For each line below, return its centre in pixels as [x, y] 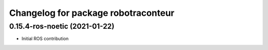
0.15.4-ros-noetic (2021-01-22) [62, 26]
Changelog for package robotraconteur [92, 13]
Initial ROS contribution [45, 39]
